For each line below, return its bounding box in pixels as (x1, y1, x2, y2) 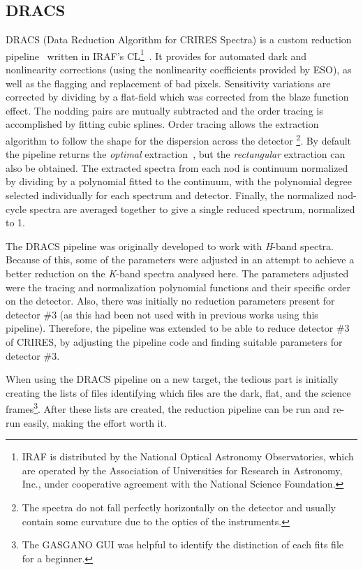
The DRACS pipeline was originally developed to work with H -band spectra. (6, 238, 334, 253)
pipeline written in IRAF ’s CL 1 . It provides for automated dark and (6, 46, 307, 63)
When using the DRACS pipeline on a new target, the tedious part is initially (6, 372, 339, 386)
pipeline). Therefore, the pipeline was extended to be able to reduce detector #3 (6, 321, 350, 335)
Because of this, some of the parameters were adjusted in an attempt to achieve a (6, 252, 355, 267)
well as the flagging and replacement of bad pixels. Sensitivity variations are (6, 75, 331, 90)
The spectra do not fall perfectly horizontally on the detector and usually (22, 499, 336, 514)
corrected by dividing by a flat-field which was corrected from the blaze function (6, 89, 349, 104)
